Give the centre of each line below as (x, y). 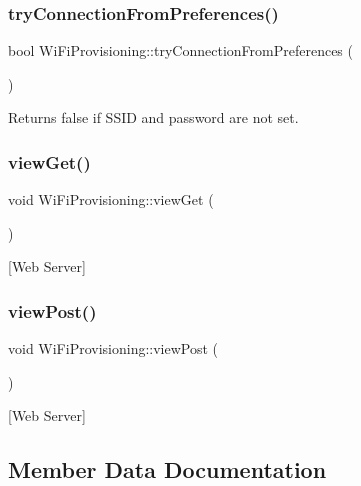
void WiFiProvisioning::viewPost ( (113, 348)
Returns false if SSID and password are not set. (153, 117)
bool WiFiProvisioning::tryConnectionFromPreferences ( (180, 50)
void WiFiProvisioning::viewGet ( (111, 199)
